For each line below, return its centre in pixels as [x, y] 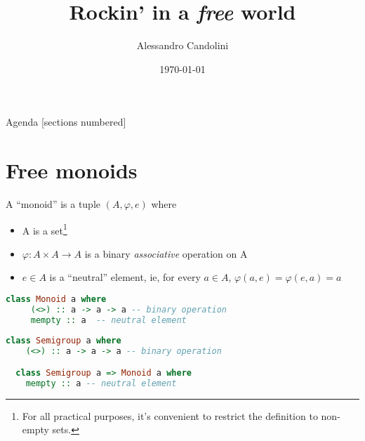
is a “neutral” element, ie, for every [125, 277]
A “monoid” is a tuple [53, 204]
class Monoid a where [56, 300]
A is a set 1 [45, 229]
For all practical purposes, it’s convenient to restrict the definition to [170, 415]
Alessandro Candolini [182, 45]
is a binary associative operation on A [166, 253]
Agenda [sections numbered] [66, 122]
